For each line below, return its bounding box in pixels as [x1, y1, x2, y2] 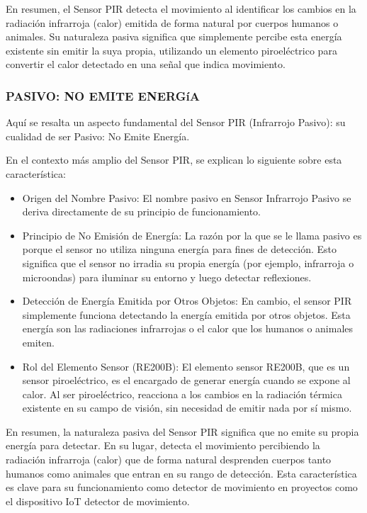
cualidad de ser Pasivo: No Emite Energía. [6, 128, 190, 143]
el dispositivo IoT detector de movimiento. [6, 493, 190, 508]
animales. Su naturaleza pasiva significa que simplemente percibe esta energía [6, 29, 342, 44]
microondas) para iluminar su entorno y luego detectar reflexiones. [22, 269, 312, 284]
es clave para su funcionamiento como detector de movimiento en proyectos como [6, 480, 358, 495]
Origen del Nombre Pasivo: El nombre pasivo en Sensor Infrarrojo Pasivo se [22, 190, 351, 205]
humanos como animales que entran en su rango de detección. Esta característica [6, 466, 357, 480]
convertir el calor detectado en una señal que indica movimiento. [6, 57, 286, 72]
